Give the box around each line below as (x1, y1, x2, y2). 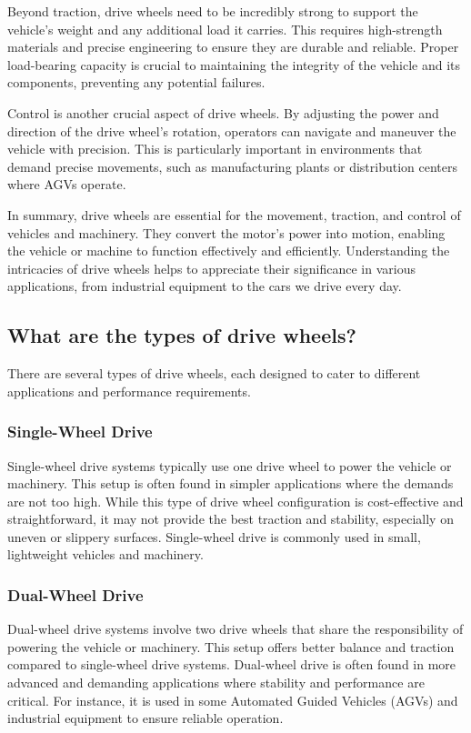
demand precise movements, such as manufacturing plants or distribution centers (7, 156, 457, 176)
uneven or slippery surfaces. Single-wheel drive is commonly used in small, (7, 527, 421, 546)
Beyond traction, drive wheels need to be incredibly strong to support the (7, 2, 418, 20)
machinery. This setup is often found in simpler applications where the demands (7, 474, 454, 493)
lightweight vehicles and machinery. (7, 545, 204, 564)
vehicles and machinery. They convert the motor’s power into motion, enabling (7, 223, 446, 242)
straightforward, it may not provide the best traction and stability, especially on (7, 509, 454, 528)
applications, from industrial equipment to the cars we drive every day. (7, 276, 402, 296)
